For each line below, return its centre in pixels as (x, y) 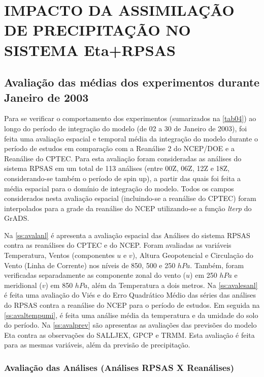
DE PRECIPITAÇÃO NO (97, 30)
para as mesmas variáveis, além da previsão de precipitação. (97, 345)
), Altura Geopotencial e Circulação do (193, 255)
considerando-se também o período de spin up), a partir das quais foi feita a (123, 178)
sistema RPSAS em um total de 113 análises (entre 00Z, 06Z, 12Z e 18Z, (117, 168)
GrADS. (17, 218)
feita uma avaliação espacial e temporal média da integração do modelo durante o (131, 138)
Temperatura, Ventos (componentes (59, 255)
